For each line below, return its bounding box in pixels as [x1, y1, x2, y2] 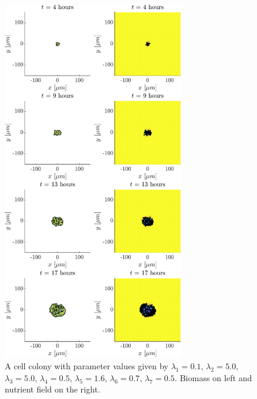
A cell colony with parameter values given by [5, 360, 169, 372]
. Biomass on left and [174, 371, 252, 384]
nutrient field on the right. [5, 383, 100, 395]
